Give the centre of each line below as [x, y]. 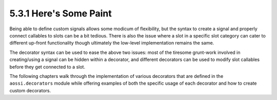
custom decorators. [30, 90]
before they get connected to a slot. [47, 67]
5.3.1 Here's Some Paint [61, 13]
